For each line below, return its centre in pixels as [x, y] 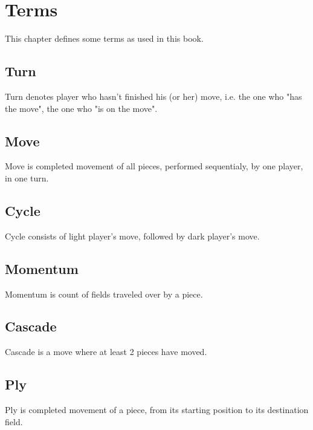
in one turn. [27, 178]
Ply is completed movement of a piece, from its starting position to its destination [157, 410]
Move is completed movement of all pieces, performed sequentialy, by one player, [154, 166]
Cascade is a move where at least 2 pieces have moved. [106, 352]
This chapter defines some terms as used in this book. [104, 38]
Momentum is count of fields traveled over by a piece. [104, 294]
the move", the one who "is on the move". [81, 108]
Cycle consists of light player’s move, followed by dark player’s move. [132, 236]
